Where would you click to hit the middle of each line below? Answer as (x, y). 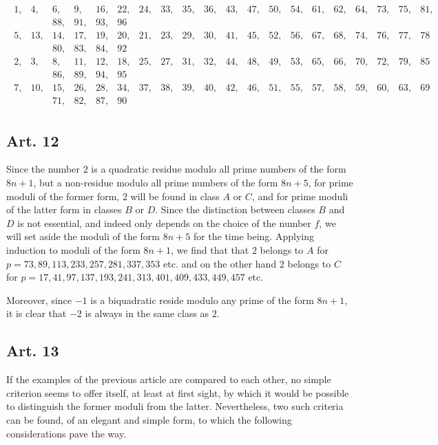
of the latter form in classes (64, 209)
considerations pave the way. (66, 433)
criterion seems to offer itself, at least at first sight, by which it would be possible (178, 392)
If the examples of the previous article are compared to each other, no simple (169, 379)
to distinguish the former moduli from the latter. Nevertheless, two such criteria (175, 406)
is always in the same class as (147, 313)
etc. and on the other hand (220, 263)
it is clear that (36, 313)
